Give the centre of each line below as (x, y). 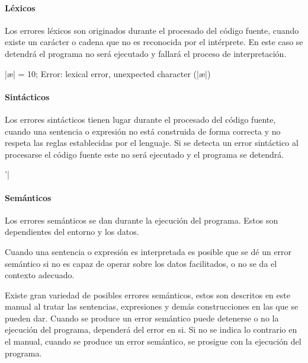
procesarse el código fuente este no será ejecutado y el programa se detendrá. (145, 154)
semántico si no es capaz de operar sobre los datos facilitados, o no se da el (141, 263)
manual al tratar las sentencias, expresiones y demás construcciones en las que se (152, 306)
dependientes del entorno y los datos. (72, 232)
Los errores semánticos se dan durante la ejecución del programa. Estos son (142, 220)
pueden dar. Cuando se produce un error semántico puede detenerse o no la (142, 318)
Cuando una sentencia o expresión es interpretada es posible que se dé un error (148, 251)
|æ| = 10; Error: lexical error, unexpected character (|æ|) (108, 73)
